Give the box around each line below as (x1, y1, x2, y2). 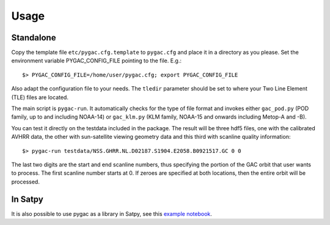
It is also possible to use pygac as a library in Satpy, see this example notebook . (11, 210, 212, 217)
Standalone (11, 32, 56, 43)
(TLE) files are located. (11, 94, 68, 101)
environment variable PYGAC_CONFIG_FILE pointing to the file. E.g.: (11, 57, 182, 64)
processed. (11, 178, 40, 185)
